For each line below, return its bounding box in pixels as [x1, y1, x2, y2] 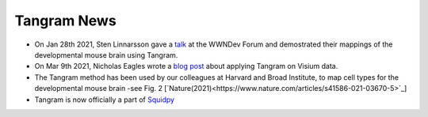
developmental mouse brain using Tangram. [34, 50, 178, 59]
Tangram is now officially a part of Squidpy [34, 95, 174, 104]
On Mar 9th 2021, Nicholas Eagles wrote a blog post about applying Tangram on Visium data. [34, 62, 338, 71]
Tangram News [14, 12, 117, 29]
